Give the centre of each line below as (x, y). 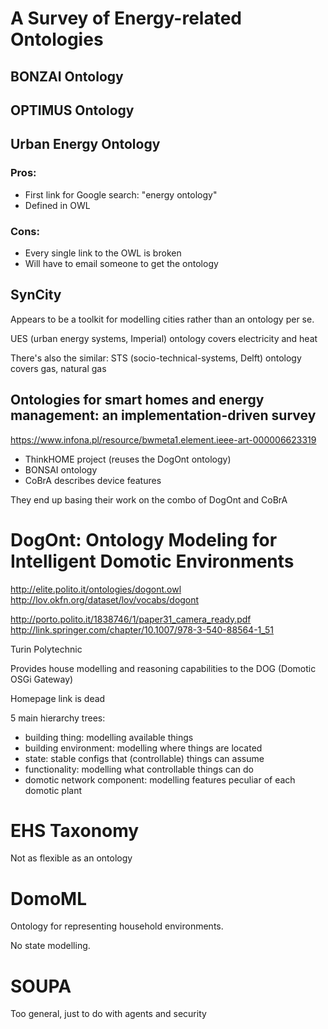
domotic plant (53, 790)
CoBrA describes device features (93, 480)
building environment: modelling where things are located (143, 748)
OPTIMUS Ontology (72, 110)
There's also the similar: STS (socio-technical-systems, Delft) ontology (156, 358)
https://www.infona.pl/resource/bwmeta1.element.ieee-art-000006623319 (163, 439)
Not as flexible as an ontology (71, 858)
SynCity (36, 295)
